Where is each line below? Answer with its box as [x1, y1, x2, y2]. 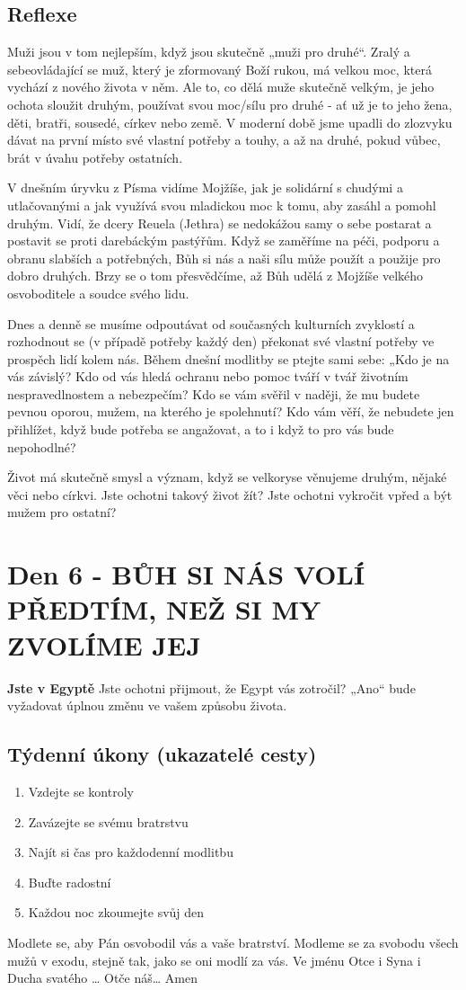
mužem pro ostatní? [7, 503, 117, 522]
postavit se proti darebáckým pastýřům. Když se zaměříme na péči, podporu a [7, 231, 440, 250]
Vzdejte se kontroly [28, 781, 134, 800]
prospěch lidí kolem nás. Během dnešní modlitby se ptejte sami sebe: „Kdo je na [7, 349, 450, 368]
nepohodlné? [7, 437, 76, 456]
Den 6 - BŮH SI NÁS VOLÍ [7, 556, 365, 593]
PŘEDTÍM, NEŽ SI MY [7, 591, 321, 628]
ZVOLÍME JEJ [7, 626, 201, 663]
